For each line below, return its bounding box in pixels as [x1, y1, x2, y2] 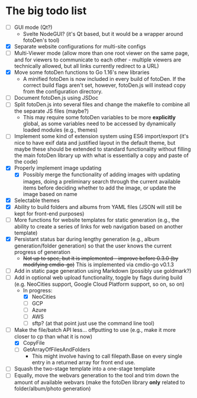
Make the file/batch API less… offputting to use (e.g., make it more [14, 327, 176, 334]
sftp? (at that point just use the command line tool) [31, 320, 155, 327]
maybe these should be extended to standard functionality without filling [14, 146, 191, 153]
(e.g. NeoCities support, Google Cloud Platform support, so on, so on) [14, 280, 185, 288]
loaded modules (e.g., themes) [22, 126, 98, 133]
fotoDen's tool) [22, 37, 60, 44]
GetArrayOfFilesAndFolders [22, 346, 91, 353]
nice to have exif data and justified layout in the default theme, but [14, 139, 176, 146]
